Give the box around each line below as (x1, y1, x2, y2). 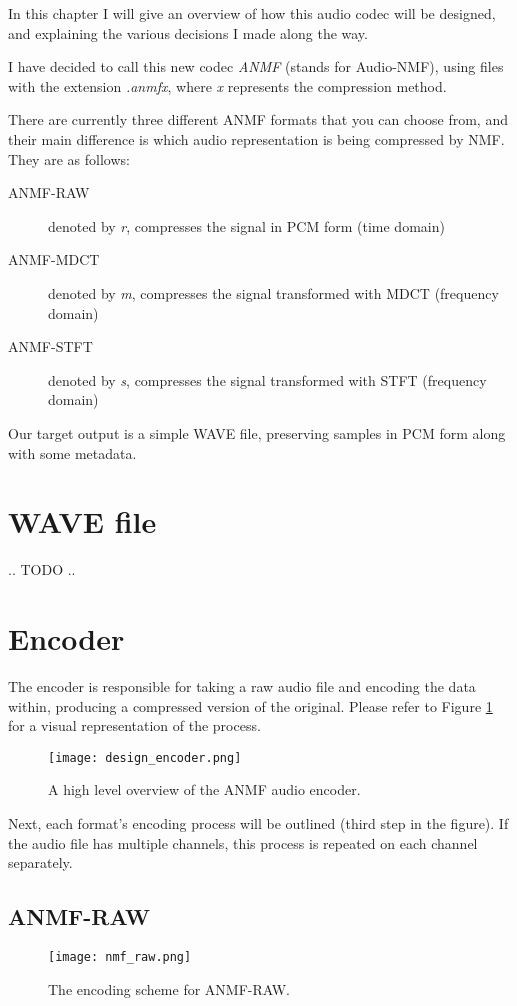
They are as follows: (8, 148, 130, 169)
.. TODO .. (8, 559, 76, 580)
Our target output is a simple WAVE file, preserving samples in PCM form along (8, 422, 506, 443)
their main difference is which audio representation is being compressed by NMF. (8, 128, 505, 149)
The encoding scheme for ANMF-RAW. (48, 978, 290, 999)
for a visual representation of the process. (8, 715, 261, 736)
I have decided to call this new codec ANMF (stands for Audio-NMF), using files (8, 56, 504, 77)
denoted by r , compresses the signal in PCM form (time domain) (48, 215, 445, 236)
